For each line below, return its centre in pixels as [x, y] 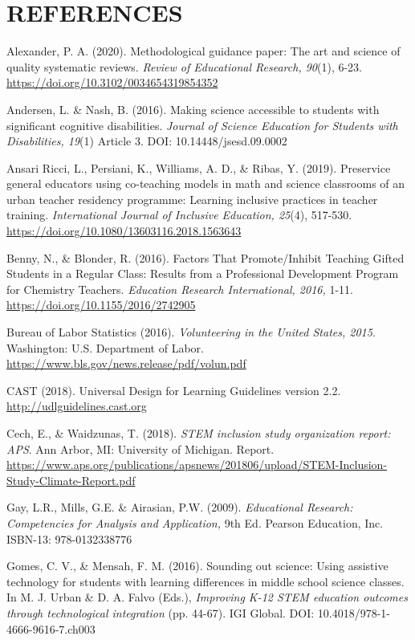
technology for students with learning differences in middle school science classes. [205, 581]
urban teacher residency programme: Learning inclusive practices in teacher [192, 199]
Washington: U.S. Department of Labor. [105, 347]
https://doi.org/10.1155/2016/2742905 [101, 305]
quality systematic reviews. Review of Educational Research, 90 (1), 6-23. [185, 66]
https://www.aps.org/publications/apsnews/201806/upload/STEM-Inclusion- [197, 465]
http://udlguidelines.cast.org [77, 406]
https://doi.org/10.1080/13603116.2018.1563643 [124, 231]
